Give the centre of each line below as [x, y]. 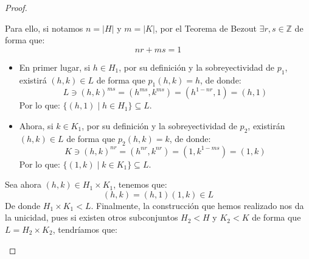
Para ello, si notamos [44, 28]
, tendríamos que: [85, 229]
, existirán [266, 125]
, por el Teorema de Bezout [206, 28]
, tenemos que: [140, 184]
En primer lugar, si [55, 67]
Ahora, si [36, 125]
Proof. [16, 7]
